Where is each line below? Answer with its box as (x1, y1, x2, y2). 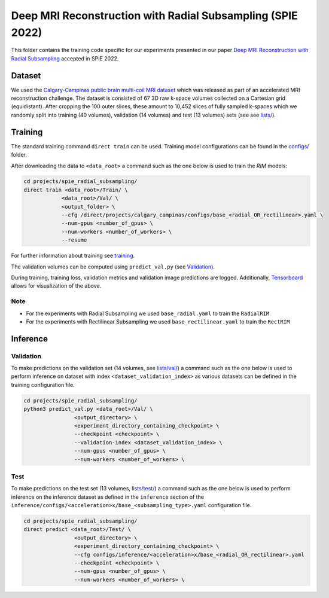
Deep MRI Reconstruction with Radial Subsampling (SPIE (11, 9, 298, 22)
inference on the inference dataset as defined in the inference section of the (11, 493, 205, 501)
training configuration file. (11, 381, 75, 388)
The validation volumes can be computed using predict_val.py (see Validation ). (11, 263, 215, 270)
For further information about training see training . (11, 252, 135, 260)
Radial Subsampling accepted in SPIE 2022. (11, 54, 119, 62)
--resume (61, 237, 87, 243)
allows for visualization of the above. (11, 282, 102, 289)
